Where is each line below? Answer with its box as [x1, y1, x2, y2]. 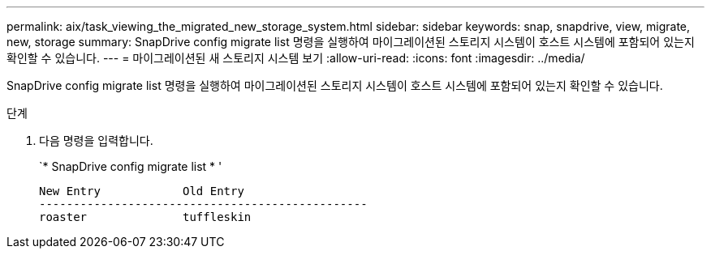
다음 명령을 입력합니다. [39, 134, 153, 147]
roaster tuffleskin [39, 210, 252, 223]
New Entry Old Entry [39, 185, 244, 198]
